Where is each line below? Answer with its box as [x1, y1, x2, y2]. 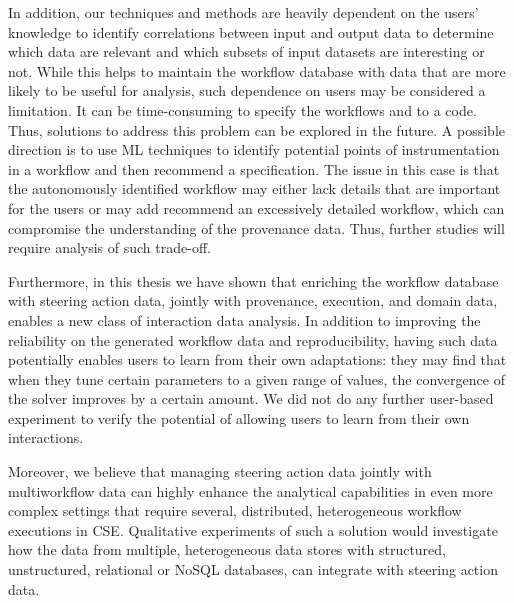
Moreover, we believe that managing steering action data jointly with [8, 461, 432, 482]
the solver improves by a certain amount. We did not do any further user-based [8, 388, 494, 409]
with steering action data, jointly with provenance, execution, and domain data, [8, 290, 498, 311]
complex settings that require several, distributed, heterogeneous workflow [8, 500, 462, 521]
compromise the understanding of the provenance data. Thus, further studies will [8, 217, 505, 238]
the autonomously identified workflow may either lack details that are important [8, 178, 501, 199]
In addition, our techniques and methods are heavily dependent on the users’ [8, 2, 479, 22]
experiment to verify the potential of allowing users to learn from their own [8, 407, 470, 428]
